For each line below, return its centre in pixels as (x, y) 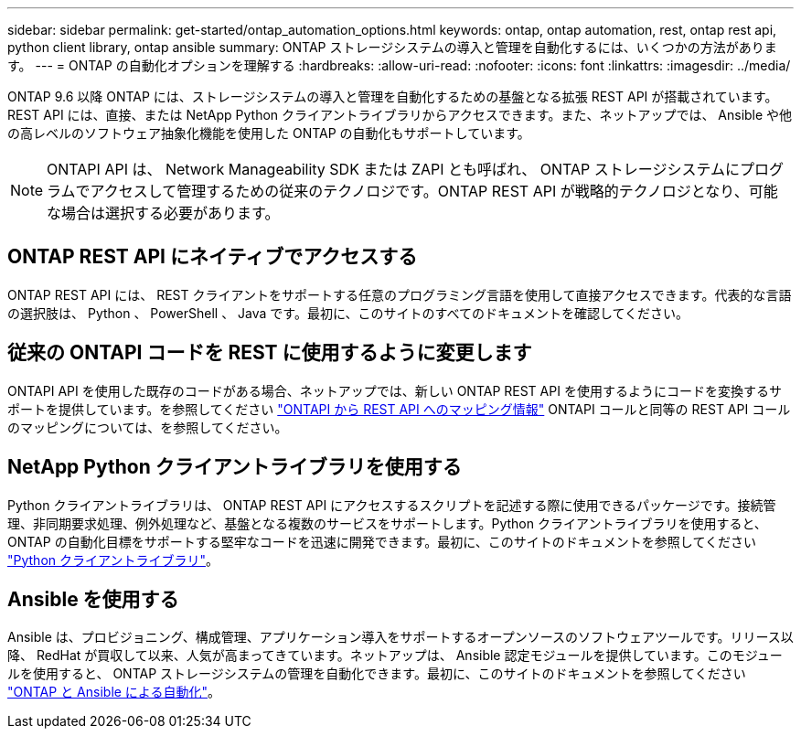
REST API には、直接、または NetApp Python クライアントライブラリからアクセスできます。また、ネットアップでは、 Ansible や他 (400, 115)
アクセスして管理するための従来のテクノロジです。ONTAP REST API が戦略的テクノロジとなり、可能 (434, 191)
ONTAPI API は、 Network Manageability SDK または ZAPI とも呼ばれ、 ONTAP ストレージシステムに (393, 169)
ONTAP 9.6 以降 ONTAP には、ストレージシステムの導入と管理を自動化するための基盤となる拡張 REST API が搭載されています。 (393, 96)
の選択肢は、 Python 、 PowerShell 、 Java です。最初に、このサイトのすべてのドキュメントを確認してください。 (348, 313)
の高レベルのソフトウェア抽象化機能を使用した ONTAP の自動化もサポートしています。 (269, 133)
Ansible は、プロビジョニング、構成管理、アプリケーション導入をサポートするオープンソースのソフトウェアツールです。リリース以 (400, 637)
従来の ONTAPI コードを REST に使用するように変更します (270, 353)
